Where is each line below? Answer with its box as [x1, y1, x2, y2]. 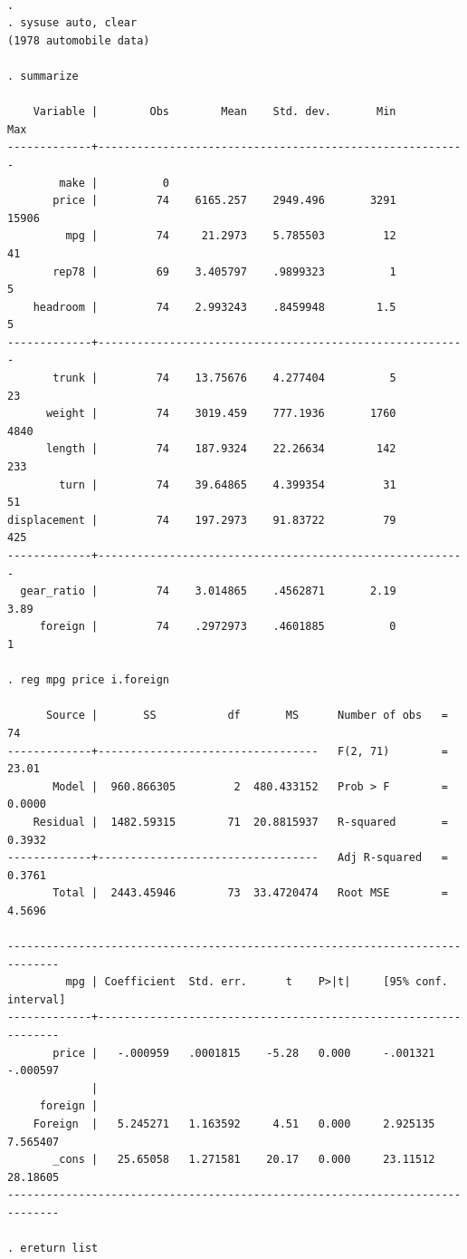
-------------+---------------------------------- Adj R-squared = [7, 851, 448, 865]
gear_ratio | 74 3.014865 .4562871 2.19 [20, 585, 396, 598]
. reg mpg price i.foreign [7, 673, 169, 687]
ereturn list [20, 1242, 99, 1255]
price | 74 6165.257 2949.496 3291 [52, 194, 396, 208]
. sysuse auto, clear [7, 16, 138, 30]
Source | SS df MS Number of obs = [45, 709, 448, 722]
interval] [7, 993, 66, 1006]
